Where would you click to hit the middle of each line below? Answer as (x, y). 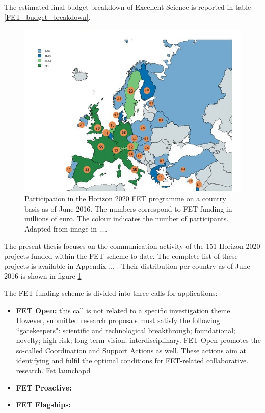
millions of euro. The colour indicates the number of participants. (127, 219)
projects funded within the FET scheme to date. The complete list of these (121, 256)
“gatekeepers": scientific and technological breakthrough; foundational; (126, 330)
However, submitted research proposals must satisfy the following (118, 320)
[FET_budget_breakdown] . (47, 17)
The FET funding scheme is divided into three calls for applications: (111, 293)
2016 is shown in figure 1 (43, 276)
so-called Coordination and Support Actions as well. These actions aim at (131, 350)
